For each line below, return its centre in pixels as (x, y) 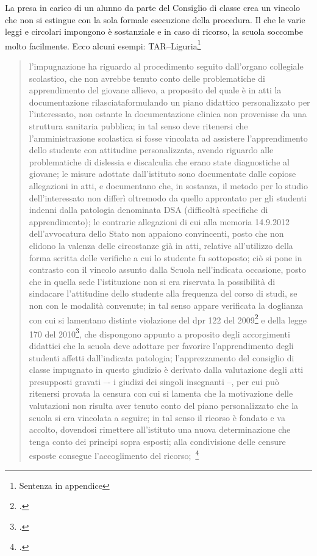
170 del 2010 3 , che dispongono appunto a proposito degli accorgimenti (159, 333)
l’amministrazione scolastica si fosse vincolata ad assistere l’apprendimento (168, 138)
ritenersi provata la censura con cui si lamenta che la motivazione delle (161, 393)
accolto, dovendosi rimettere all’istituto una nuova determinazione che (160, 429)
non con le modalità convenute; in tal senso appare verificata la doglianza (166, 305)
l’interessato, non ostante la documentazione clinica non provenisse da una (168, 114)
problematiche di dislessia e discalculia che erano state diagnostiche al (159, 161)
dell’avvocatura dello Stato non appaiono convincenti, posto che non (156, 233)
